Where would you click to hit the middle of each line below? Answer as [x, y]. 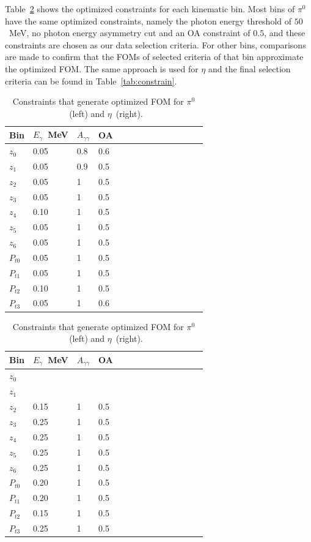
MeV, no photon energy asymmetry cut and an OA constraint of [130, 33]
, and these [285, 33]
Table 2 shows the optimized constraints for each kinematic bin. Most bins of [150, 9]
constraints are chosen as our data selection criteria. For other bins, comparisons [155, 44]
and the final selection [249, 68]
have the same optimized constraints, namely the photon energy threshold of [148, 21]
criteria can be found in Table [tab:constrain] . [91, 81]
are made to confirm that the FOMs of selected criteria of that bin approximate [154, 57]
